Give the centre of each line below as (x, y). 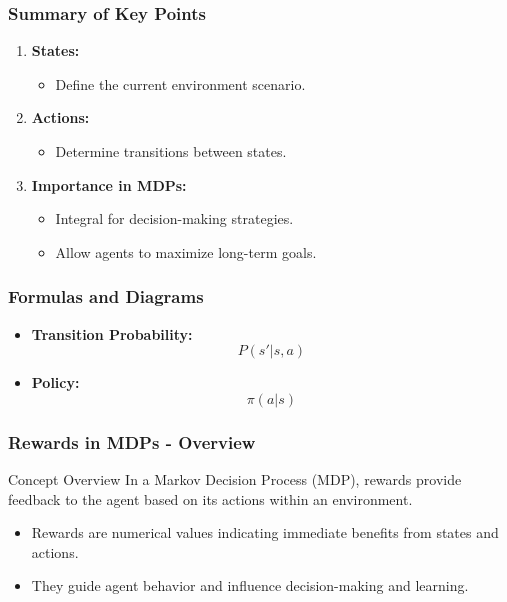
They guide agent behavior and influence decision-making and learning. (250, 585)
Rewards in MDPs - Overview (132, 441)
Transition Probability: (112, 333)
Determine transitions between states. (171, 151)
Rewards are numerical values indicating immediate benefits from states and (265, 532)
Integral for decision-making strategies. (174, 218)
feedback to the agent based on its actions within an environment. (210, 498)
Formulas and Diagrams (106, 296)
